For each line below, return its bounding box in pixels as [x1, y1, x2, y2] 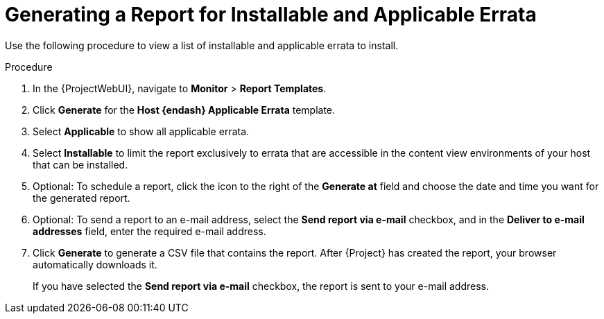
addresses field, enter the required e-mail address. [33, 225, 266, 237]
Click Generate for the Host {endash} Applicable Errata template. [33, 103, 336, 116]
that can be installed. [33, 158, 128, 171]
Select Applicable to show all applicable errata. [33, 125, 250, 137]
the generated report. [33, 191, 130, 204]
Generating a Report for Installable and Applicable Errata [5, 3, 537, 26]
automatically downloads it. [33, 258, 157, 270]
